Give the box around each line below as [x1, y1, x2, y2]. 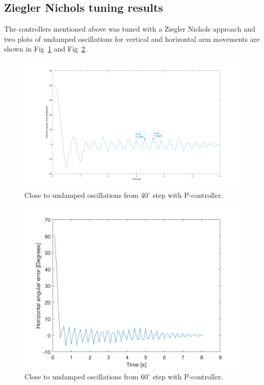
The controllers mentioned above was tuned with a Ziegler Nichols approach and [4, 23, 255, 34]
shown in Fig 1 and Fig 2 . [4, 43, 87, 54]
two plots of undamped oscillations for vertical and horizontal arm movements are [4, 33, 260, 44]
